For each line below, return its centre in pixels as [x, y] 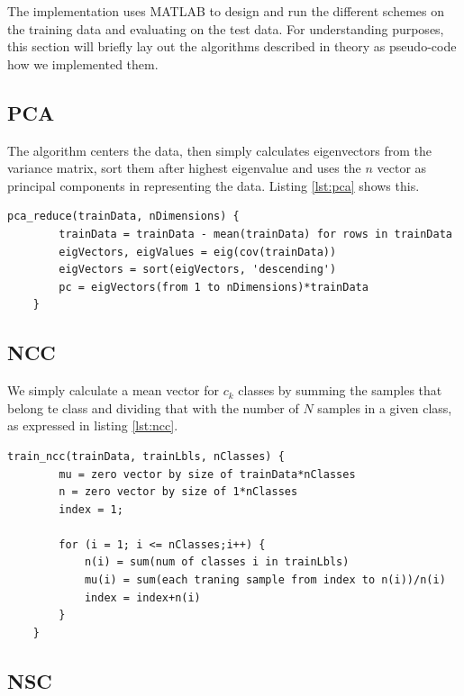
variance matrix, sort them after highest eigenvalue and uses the [184, 168]
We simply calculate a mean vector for [114, 390]
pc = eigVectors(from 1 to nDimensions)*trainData [214, 287]
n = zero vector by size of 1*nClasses [178, 492]
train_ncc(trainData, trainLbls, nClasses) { [146, 456]
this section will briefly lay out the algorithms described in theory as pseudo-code [232, 46]
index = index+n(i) [142, 597]
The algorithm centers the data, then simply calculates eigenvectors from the [219, 150]
